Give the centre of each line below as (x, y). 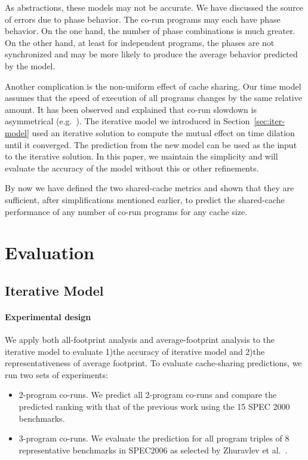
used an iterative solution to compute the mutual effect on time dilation (163, 132)
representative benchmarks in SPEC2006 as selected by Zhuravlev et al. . (153, 450)
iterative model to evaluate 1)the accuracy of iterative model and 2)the (135, 351)
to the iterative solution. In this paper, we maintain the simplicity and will (141, 156)
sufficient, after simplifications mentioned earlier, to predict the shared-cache (145, 199)
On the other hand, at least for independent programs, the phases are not (140, 42)
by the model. (30, 65)
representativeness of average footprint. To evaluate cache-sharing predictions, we (153, 363)
